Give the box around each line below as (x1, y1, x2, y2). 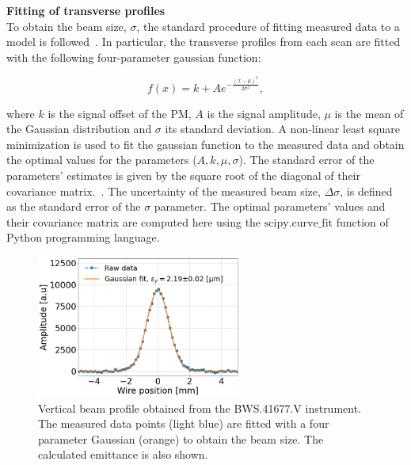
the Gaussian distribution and (6, 120, 152, 137)
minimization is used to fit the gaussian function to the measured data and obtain (6, 135, 405, 152)
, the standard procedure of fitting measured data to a (136, 17, 400, 34)
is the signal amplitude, (207, 105, 321, 121)
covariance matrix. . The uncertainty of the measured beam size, (6, 182, 321, 199)
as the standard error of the (6, 198, 141, 215)
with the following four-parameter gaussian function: (6, 48, 261, 65)
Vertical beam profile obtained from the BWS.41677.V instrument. (38, 399, 362, 416)
